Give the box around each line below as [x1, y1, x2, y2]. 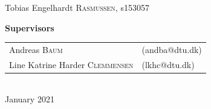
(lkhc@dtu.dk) [141, 58, 195, 70]
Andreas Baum [9, 43, 63, 55]
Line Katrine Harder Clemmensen [9, 58, 134, 70]
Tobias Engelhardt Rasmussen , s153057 [5, 1, 149, 13]
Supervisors [5, 21, 54, 34]
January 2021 [5, 93, 54, 105]
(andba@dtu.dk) [141, 43, 202, 55]
